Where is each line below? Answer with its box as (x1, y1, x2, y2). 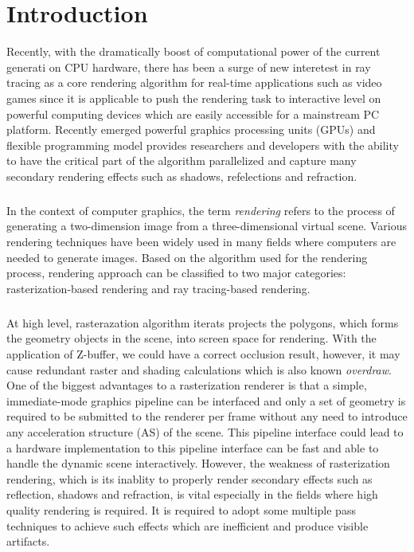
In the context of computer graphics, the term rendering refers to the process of (6, 202, 395, 218)
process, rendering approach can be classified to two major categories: (6, 264, 346, 281)
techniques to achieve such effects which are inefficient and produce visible (6, 517, 369, 534)
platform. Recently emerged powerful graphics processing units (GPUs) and (6, 121, 376, 138)
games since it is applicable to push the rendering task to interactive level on (6, 89, 381, 106)
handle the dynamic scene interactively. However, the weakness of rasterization (6, 455, 390, 472)
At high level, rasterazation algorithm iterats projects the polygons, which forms (6, 314, 399, 331)
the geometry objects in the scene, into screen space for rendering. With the (6, 330, 377, 346)
